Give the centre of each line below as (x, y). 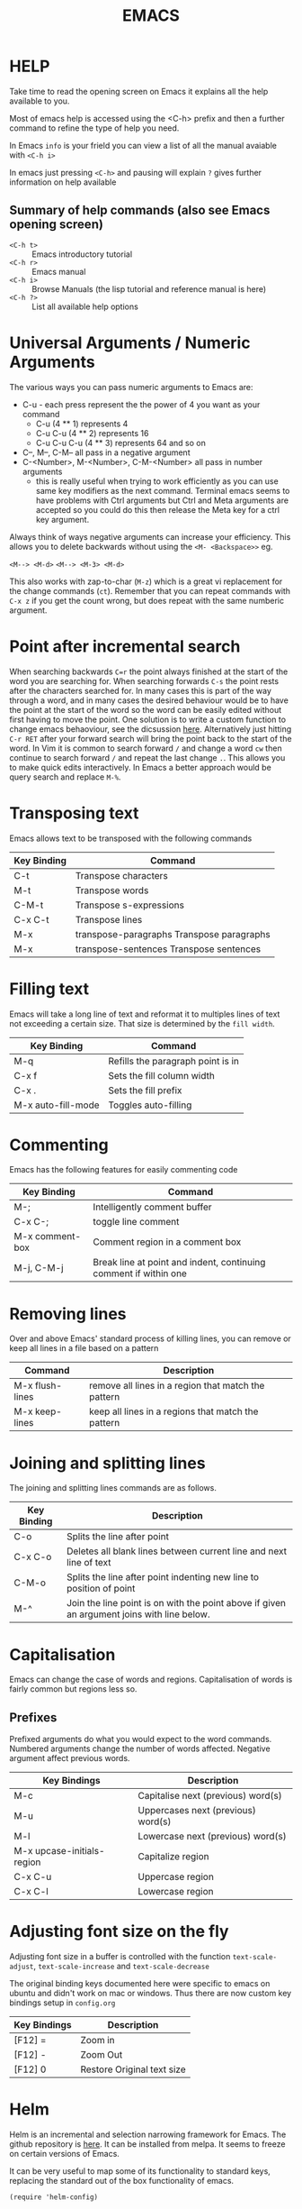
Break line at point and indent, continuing (179, 1263)
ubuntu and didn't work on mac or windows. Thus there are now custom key (151, 1993)
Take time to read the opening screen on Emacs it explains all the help (139, 91)
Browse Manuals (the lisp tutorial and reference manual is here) (149, 288)
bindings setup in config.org (62, 2003)
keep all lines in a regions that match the (173, 1411)
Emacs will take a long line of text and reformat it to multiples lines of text (145, 1014)
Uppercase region (176, 1877)
